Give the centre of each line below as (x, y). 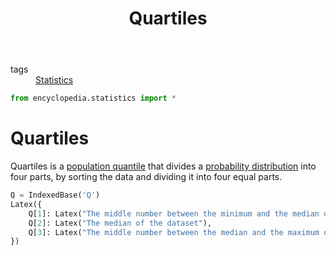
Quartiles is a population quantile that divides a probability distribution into (163, 166)
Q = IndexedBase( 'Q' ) (55, 195)
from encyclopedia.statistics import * (93, 98)
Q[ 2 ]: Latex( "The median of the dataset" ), (120, 223)
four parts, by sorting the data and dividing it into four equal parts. (146, 176)
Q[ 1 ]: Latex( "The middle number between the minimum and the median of (180, 213)
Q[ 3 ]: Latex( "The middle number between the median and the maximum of (180, 232)
